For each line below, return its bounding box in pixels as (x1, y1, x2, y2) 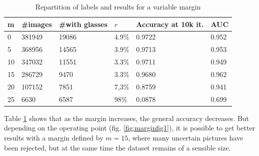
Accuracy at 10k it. (136, 18, 204, 29)
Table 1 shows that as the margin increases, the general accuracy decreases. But (4, 112, 249, 123)
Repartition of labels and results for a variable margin (35, 1, 201, 11)
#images (21, 18, 52, 29)
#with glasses (58, 18, 107, 29)
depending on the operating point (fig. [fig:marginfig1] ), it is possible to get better (4, 122, 255, 133)
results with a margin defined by (4, 132, 103, 142)
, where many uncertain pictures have (128, 132, 243, 142)
